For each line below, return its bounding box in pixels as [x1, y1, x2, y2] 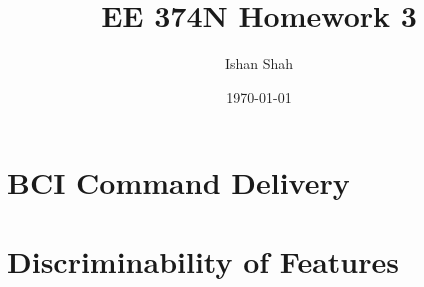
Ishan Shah [224, 53, 294, 74]
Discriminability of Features [7, 240, 399, 281]
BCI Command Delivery [7, 162, 350, 203]
